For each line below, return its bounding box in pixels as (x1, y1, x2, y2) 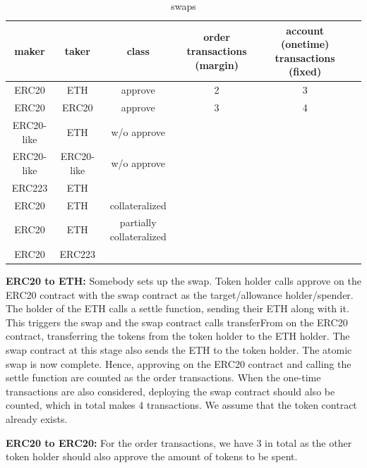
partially (119, 215, 157, 230)
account (286, 23, 325, 37)
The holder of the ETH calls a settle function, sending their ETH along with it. (6, 301, 349, 316)
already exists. (6, 411, 68, 426)
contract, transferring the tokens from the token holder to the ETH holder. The (6, 328, 350, 343)
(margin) (195, 57, 239, 72)
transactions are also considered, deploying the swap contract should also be (6, 383, 335, 398)
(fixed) (288, 64, 322, 79)
